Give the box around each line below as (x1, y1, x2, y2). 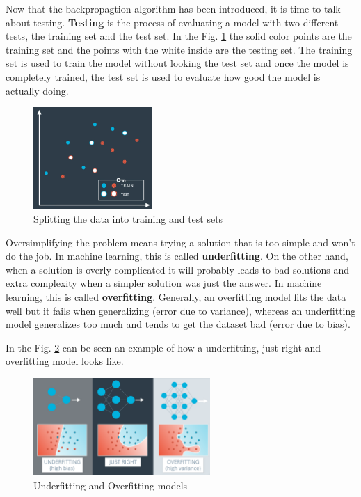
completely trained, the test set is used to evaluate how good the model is (6, 69, 321, 84)
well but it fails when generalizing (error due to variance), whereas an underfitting (6, 303, 356, 317)
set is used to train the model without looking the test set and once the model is (6, 56, 349, 70)
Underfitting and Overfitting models (33, 478, 188, 492)
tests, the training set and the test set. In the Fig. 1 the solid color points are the (6, 29, 352, 43)
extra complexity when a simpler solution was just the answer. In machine (6, 276, 322, 290)
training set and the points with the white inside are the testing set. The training (6, 42, 353, 56)
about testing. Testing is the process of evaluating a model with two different (6, 15, 339, 29)
